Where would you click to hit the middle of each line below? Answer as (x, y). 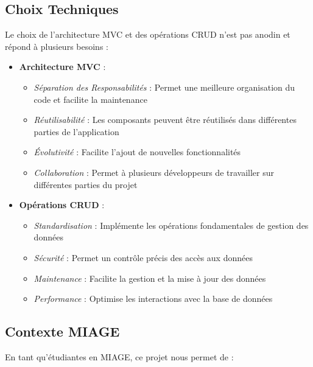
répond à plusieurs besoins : (57, 46)
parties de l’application (76, 131)
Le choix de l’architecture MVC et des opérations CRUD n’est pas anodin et (148, 34)
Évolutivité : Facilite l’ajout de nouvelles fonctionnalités (137, 152)
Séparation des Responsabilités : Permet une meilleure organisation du (164, 87)
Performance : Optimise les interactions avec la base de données (153, 299)
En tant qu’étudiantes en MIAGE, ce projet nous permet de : (119, 356)
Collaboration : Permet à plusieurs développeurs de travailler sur (154, 172)
